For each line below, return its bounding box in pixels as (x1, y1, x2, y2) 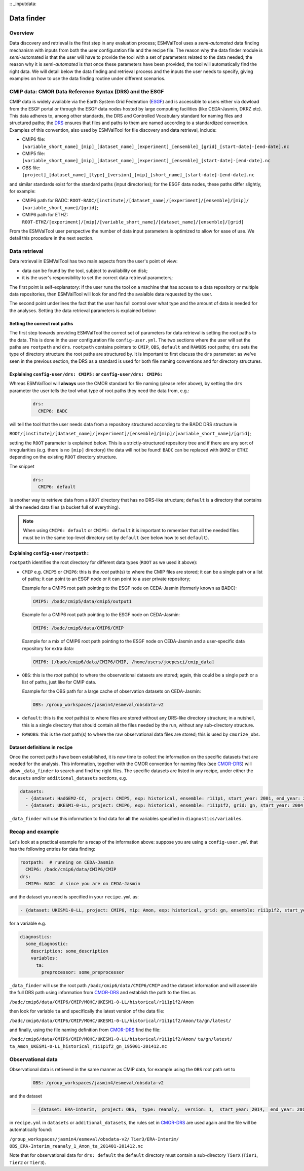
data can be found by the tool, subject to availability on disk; (22, 268, 148, 274)
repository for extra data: (22, 645, 74, 651)
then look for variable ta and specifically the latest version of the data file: (9, 1008, 165, 1014)
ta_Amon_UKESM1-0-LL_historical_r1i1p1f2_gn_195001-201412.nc (9, 1043, 167, 1049)
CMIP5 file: (22, 150, 45, 157)
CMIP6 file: (22, 136, 46, 142)
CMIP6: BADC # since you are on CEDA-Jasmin (25, 881, 140, 887)
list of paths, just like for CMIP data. (22, 679, 96, 685)
